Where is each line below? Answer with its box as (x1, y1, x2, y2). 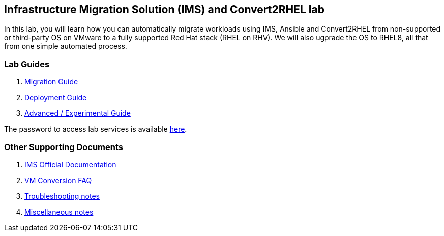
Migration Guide (24, 77, 78, 86)
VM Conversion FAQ (24, 175, 92, 185)
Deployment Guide (24, 93, 87, 102)
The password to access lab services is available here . (4, 125, 187, 134)
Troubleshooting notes (24, 191, 100, 200)
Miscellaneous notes (24, 207, 94, 216)
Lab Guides (4, 58, 50, 69)
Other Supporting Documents (4, 141, 124, 152)
